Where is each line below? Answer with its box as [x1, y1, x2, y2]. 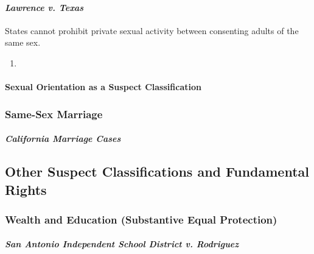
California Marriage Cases [5, 132, 121, 145]
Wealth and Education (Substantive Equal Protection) [5, 211, 277, 227]
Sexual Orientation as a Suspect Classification [5, 80, 201, 93]
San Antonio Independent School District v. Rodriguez [5, 238, 239, 250]
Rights [5, 180, 47, 199]
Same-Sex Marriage [5, 106, 103, 121]
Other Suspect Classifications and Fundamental [5, 162, 309, 181]
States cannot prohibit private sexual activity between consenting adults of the [5, 24, 299, 37]
